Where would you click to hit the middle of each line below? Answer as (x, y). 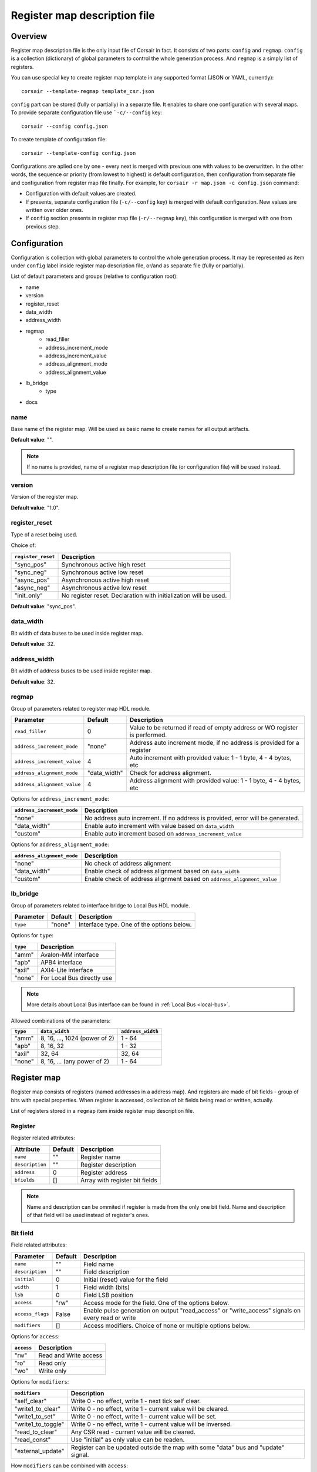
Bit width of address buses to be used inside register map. (81, 671)
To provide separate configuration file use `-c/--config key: (87, 112)
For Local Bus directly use (76, 977)
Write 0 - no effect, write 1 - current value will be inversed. (151, 1424)
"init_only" (29, 595)
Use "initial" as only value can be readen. (128, 1440)
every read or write (109, 1318)
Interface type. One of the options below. (135, 924)
